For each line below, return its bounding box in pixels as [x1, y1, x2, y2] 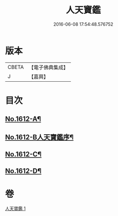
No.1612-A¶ [5, 115, 41, 123]
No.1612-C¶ [5, 150, 42, 159]
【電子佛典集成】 [28, 64, 68, 71]
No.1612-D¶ [5, 167, 42, 175]
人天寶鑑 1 [5, 206, 26, 212]
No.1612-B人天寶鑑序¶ [5, 133, 74, 141]
